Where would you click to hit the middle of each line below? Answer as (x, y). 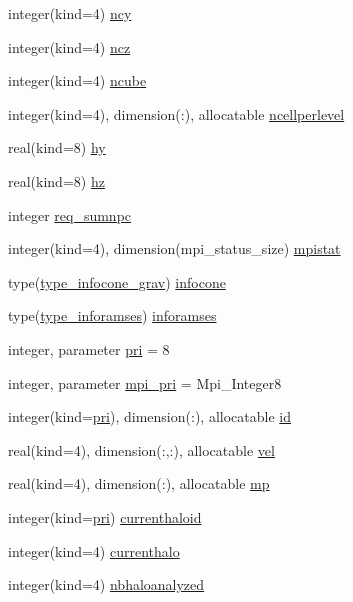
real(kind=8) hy (57, 147)
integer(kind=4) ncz (69, 46)
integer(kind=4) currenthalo (94, 550)
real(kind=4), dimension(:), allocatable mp (139, 483)
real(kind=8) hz (56, 180)
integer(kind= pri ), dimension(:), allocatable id (149, 416)
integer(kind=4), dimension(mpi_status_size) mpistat (174, 248)
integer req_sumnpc (70, 214)
